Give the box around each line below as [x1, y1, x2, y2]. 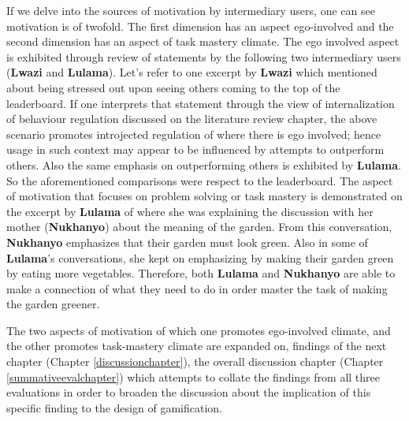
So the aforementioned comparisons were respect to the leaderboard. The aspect [6, 172, 393, 188]
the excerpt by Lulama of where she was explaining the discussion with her [6, 203, 374, 219]
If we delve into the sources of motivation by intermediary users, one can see [6, 2, 375, 18]
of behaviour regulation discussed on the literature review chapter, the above [6, 110, 377, 127]
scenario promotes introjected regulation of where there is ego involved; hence [6, 125, 381, 142]
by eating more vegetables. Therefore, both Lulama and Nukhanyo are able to [6, 265, 396, 281]
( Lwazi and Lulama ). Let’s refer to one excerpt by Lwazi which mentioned [6, 64, 377, 80]
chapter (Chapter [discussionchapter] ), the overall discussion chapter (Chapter [6, 353, 384, 370]
